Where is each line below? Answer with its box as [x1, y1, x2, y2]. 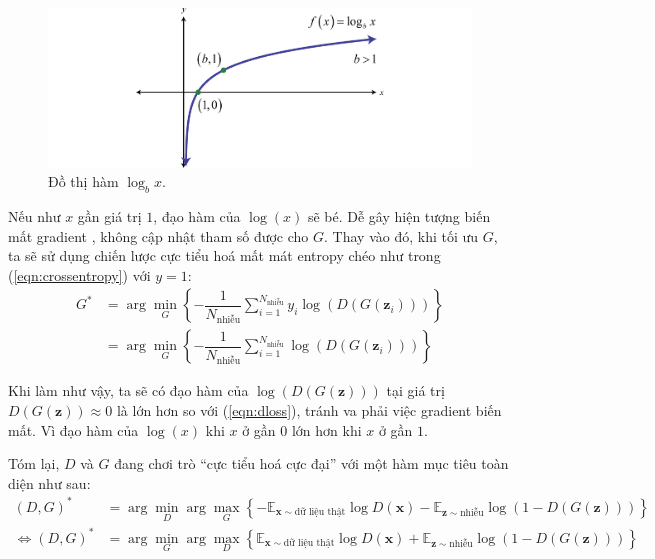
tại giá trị [386, 380, 445, 401]
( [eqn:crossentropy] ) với [8, 264, 151, 285]
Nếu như [8, 205, 61, 226]
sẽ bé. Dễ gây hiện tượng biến [307, 205, 491, 226]
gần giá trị [77, 205, 142, 226]
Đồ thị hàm [48, 171, 119, 192]
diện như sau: [8, 472, 91, 493]
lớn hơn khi [291, 419, 362, 440]
